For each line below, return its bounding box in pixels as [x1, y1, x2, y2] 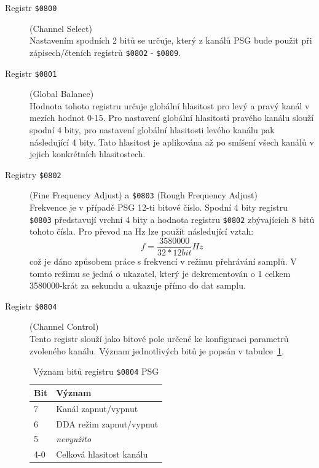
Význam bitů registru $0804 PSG [33, 365, 159, 378]
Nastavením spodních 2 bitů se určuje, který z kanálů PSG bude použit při [30, 34, 312, 47]
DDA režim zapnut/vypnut [56, 417, 159, 430]
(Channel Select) [30, 21, 92, 34]
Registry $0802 [5, 168, 61, 181]
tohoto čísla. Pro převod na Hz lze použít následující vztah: [30, 225, 254, 238]
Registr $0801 [5, 66, 57, 79]
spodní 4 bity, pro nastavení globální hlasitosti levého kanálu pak [30, 123, 275, 136]
